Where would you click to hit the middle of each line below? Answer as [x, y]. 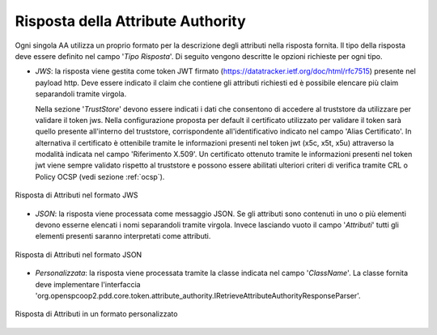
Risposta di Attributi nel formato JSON [78, 254]
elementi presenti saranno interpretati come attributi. [123, 236]
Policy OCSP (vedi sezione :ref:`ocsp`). [100, 176]
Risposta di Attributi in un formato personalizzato [96, 314]
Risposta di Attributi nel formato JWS [76, 195]
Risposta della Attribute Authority [130, 21]
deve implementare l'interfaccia [88, 284]
